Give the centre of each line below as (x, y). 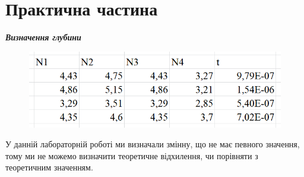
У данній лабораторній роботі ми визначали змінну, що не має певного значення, (153, 144)
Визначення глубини (43, 37)
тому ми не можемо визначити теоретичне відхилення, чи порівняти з (132, 155)
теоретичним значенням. (49, 167)
